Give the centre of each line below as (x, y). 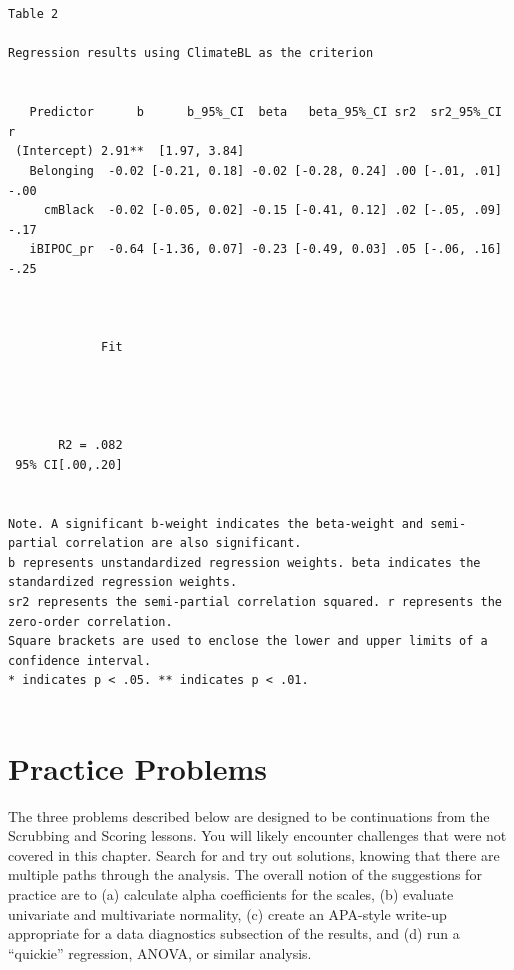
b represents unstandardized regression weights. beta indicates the (244, 562)
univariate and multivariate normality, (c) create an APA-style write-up (227, 913)
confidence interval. (80, 660)
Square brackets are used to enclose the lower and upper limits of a (248, 641)
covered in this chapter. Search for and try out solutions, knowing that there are (254, 854)
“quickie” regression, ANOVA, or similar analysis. (160, 952)
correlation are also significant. (183, 543)
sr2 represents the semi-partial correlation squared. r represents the (255, 602)
